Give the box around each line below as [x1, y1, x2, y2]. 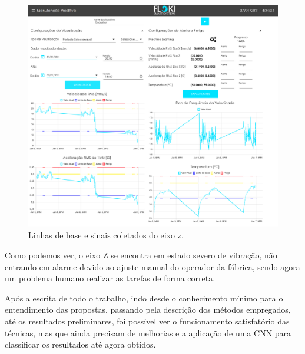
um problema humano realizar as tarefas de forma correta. [5, 272, 216, 284]
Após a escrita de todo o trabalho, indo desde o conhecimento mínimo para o [5, 291, 283, 304]
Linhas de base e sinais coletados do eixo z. [28, 229, 184, 241]
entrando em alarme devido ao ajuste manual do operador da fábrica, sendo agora [5, 260, 300, 273]
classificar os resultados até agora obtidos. [5, 338, 156, 350]
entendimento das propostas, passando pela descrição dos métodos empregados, [5, 303, 291, 316]
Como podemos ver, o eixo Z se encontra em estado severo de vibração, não [5, 248, 277, 261]
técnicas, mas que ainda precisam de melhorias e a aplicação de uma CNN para [5, 326, 291, 339]
